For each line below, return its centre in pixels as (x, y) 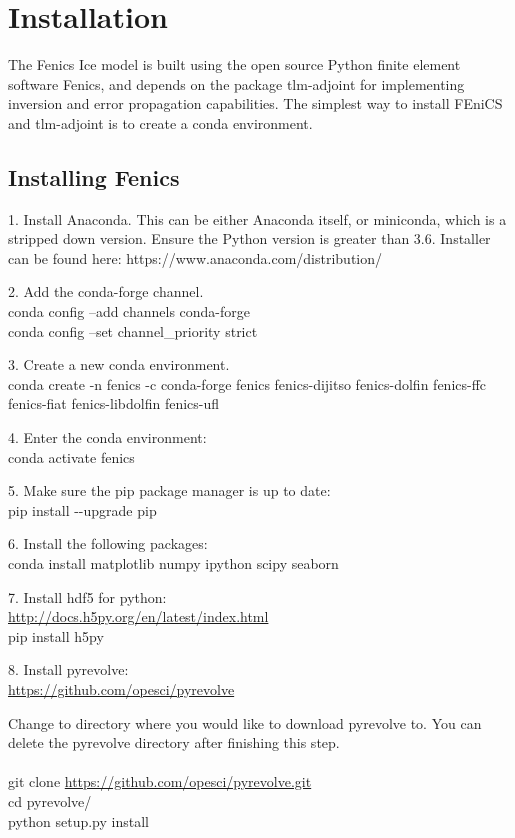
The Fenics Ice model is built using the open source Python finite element (234, 64)
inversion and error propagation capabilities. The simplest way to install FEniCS (255, 103)
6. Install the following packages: (108, 543)
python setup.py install (78, 820)
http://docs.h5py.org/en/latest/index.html (138, 616)
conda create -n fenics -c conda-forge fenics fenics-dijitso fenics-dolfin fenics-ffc (247, 383)
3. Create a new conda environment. (119, 364)
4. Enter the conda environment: (107, 437)
